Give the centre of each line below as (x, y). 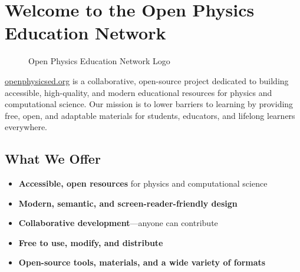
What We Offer (53, 159)
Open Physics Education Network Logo (99, 61)
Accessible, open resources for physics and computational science (143, 183)
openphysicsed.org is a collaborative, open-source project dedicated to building (147, 80)
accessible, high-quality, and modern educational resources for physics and (139, 92)
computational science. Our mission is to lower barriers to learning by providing (149, 104)
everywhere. (26, 127)
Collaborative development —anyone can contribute (118, 223)
